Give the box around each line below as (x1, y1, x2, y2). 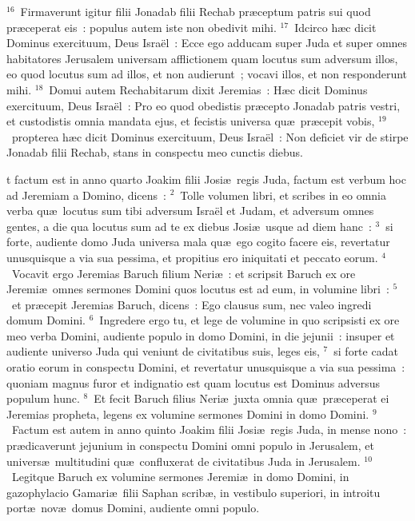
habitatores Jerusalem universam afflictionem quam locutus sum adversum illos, (6, 50, 398, 66)
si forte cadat (333, 343, 398, 360)
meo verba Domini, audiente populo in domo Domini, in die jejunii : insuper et (6, 327, 395, 344)
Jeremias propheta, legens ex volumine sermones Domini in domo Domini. (6, 405, 369, 422)
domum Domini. (6, 312, 86, 328)
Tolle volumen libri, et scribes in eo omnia (180, 186, 387, 203)
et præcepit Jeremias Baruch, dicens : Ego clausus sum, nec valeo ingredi (11, 296, 372, 312)
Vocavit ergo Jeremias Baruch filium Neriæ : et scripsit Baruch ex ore (11, 264, 356, 281)
